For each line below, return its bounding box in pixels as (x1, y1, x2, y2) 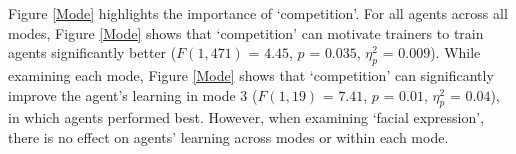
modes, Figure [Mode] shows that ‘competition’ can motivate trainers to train (8, 22, 484, 43)
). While (430, 42, 481, 63)
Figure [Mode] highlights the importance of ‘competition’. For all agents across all (8, 3, 508, 23)
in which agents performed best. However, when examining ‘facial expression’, (8, 107, 485, 128)
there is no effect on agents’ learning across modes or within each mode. (8, 126, 449, 147)
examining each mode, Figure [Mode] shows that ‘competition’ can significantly (8, 64, 494, 85)
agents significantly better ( (8, 42, 177, 63)
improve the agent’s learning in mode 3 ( (8, 84, 258, 105)
